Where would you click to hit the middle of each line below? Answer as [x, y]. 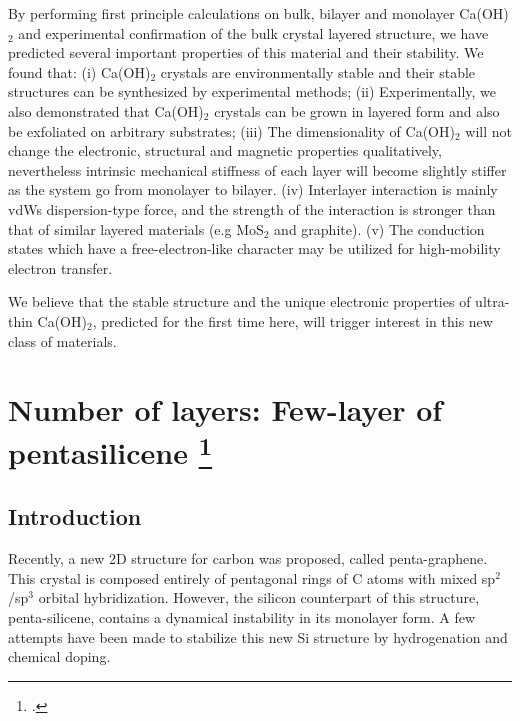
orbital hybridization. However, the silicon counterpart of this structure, [259, 597]
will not [488, 130]
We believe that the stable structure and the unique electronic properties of [239, 301]
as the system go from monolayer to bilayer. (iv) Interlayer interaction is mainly [253, 189]
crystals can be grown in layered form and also [357, 110]
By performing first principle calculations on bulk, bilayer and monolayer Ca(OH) [258, 13]
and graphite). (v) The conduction [379, 228]
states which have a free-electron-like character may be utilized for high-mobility [254, 248]
